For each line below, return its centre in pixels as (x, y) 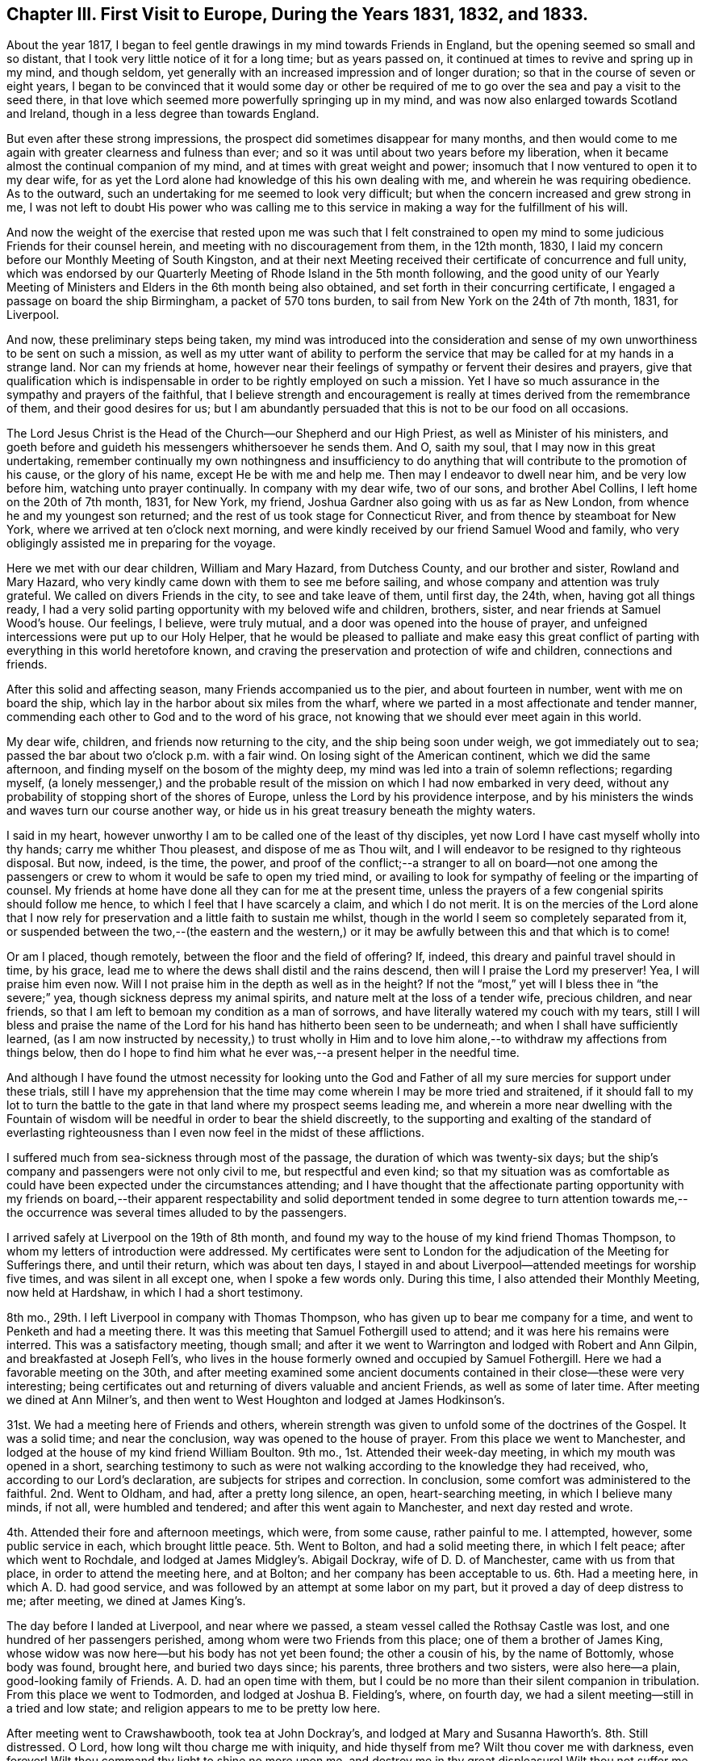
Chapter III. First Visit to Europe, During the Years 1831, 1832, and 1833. (298, 14)
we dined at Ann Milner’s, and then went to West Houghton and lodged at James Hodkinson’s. (256, 1400)
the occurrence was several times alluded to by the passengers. (177, 1213)
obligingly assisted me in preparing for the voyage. (141, 543)
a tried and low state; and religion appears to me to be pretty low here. (194, 1709)
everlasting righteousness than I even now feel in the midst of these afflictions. (215, 1133)
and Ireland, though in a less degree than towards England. (163, 114)
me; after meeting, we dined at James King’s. (126, 1601)
